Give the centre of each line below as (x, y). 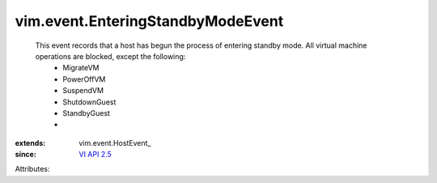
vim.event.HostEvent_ (115, 143)
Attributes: (32, 169)
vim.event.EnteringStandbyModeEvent (149, 21)
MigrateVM (81, 68)
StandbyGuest (87, 113)
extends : (30, 143)
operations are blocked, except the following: (110, 56)
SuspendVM (83, 91)
